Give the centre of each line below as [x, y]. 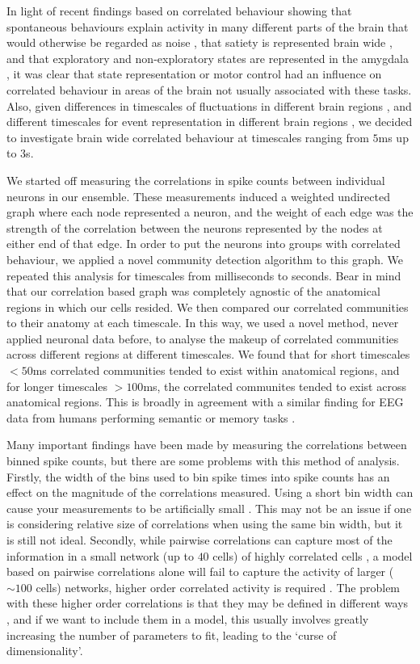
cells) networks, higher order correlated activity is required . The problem [218, 587]
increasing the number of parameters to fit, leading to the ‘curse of [172, 635]
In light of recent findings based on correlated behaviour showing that [179, 11]
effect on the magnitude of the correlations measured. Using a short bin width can [210, 492]
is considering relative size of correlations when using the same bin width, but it [205, 524]
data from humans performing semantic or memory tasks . [151, 417]
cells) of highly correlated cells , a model [313, 555]
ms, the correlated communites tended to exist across [275, 386]
